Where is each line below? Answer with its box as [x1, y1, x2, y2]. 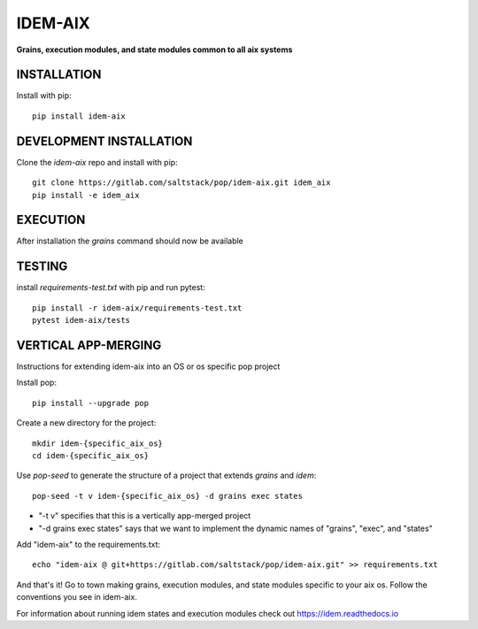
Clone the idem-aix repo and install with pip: [16, 157, 178, 167]
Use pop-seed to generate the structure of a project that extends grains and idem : [16, 470, 317, 481]
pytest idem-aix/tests [32, 315, 131, 326]
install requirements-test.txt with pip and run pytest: [16, 282, 205, 293]
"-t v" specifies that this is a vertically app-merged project [38, 510, 251, 521]
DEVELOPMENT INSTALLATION [16, 134, 193, 149]
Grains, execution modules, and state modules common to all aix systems [16, 44, 293, 55]
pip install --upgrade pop [32, 398, 150, 408]
